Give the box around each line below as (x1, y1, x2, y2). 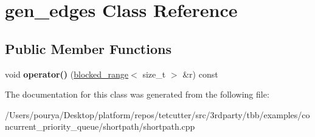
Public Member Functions (5, 39, 171, 58)
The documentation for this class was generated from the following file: (5, 88, 269, 101)
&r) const (182, 67, 218, 80)
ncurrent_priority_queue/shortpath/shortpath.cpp (5, 120, 195, 133)
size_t (142, 67, 166, 80)
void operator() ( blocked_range (5, 67, 129, 80)
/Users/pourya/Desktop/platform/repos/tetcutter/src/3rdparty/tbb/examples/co (5, 108, 310, 121)
